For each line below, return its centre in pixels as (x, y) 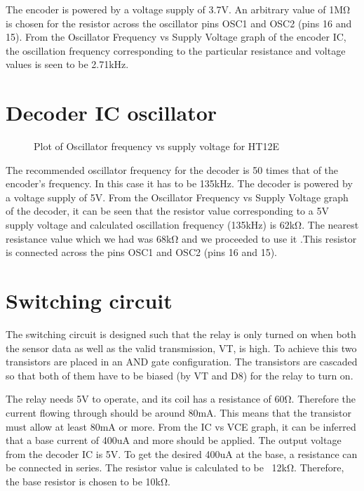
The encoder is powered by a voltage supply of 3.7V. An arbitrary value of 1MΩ (178, 9)
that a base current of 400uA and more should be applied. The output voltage (174, 440)
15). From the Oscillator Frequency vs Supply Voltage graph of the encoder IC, (176, 37)
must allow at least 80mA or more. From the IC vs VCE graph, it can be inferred (181, 426)
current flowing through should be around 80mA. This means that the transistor (178, 412)
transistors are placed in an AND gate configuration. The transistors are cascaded (182, 362)
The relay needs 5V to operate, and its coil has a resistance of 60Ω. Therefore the (181, 399)
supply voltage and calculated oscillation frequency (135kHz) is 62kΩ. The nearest (182, 225)
